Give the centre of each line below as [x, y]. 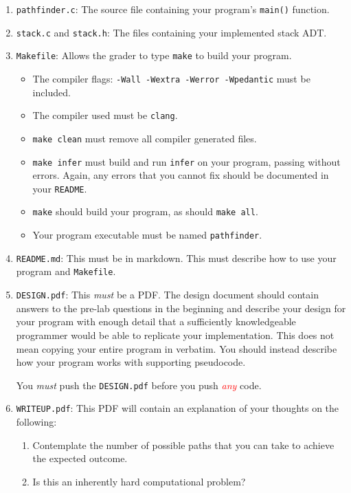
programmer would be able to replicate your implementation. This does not [175, 335]
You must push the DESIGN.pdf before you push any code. [139, 385]
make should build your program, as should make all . [145, 211]
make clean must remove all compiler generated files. [145, 138]
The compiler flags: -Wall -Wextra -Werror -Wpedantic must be [171, 78]
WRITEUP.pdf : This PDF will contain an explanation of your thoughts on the [178, 408]
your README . [60, 188]
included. [52, 92]
